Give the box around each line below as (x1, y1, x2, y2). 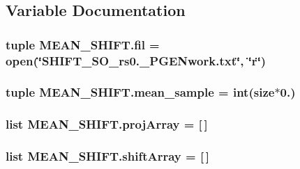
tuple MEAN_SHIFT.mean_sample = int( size (6, 83, 275, 101)
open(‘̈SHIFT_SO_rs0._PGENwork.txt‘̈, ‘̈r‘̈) (6, 51, 267, 69)
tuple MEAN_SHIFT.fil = (6, 35, 160, 53)
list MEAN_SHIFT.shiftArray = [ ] (6, 147, 210, 165)
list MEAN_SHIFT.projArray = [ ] (6, 115, 208, 133)
